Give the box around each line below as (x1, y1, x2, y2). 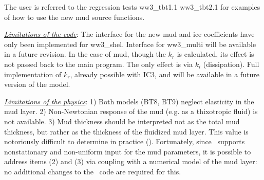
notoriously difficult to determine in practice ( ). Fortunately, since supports (4, 136, 245, 147)
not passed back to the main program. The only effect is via (4, 58, 193, 69)
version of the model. (4, 79, 70, 89)
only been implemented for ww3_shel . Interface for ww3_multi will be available (4, 38, 256, 49)
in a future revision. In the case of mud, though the (4, 49, 166, 59)
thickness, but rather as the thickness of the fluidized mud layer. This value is (4, 126, 249, 137)
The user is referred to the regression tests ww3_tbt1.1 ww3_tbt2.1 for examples (4, 2, 260, 12)
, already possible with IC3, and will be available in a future (70, 69, 259, 79)
